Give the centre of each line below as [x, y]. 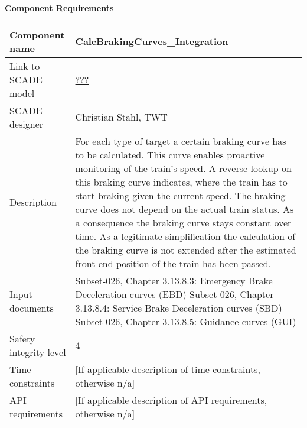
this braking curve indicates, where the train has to [181, 181]
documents [32, 307]
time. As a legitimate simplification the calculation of [185, 236]
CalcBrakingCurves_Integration [152, 41]
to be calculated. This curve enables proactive [170, 154]
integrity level [38, 352]
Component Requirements [59, 7]
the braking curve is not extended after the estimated [186, 249]
